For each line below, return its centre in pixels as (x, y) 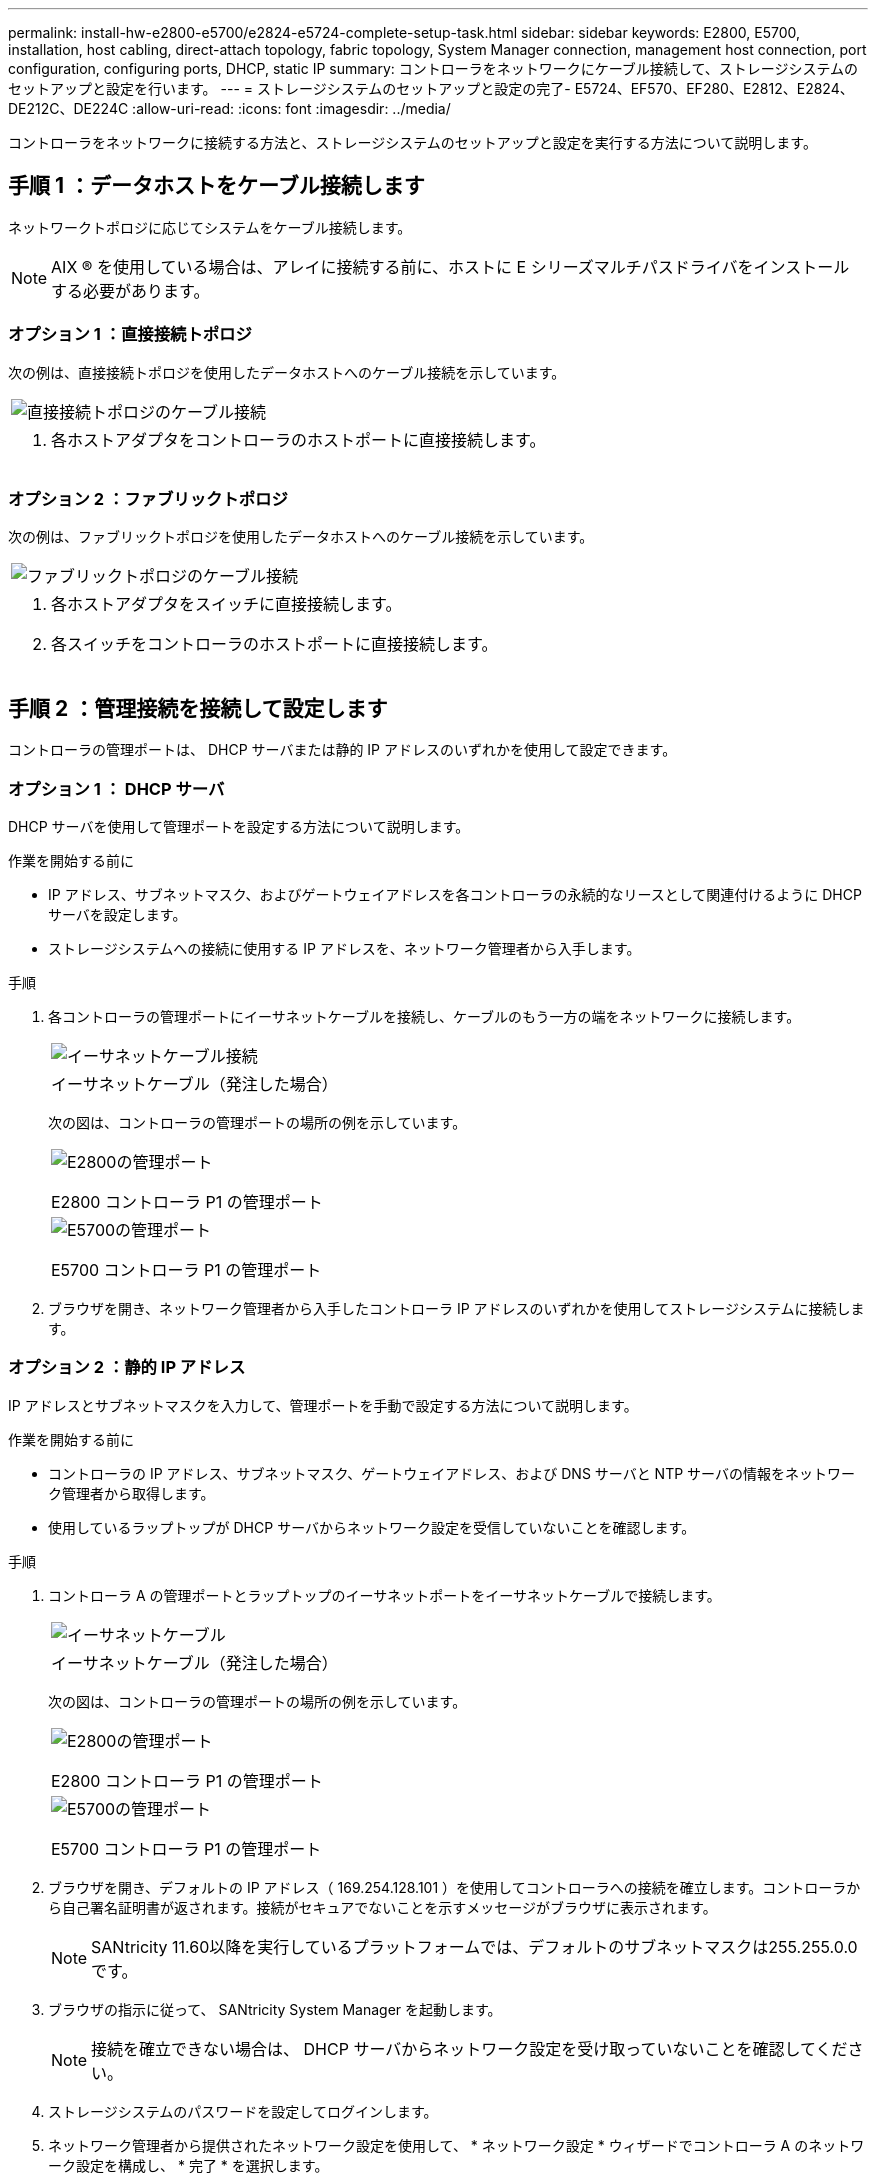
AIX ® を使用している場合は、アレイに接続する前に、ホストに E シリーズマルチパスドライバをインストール (450, 266)
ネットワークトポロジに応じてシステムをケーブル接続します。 (210, 227)
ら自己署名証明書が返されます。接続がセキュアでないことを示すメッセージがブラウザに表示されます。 (382, 1907)
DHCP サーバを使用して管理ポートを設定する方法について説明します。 (239, 826)
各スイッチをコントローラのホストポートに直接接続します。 (274, 644)
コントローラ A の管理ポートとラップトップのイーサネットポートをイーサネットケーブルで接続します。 (384, 1595)
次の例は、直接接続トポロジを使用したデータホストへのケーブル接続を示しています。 (287, 372)
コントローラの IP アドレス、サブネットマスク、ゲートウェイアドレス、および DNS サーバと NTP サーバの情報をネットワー (451, 1473)
